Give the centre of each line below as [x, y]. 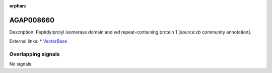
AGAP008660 [32, 20]
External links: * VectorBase [38, 41]
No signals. [21, 64]
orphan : [18, 6]
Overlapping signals [35, 54]
